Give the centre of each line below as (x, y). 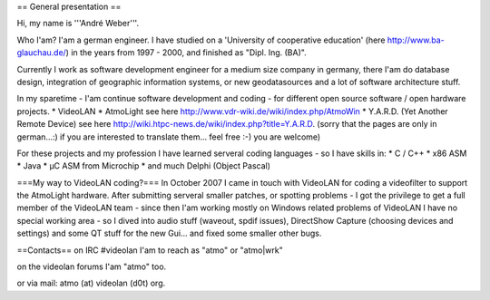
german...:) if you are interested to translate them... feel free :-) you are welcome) (169, 137)
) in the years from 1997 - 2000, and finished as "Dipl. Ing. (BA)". (186, 53)
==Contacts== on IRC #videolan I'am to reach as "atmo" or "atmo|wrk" (150, 250)
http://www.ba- (416, 40)
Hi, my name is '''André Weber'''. (78, 24)
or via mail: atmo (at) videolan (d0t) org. (91, 283)
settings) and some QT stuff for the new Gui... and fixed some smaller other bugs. (169, 233)
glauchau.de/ (42, 53)
